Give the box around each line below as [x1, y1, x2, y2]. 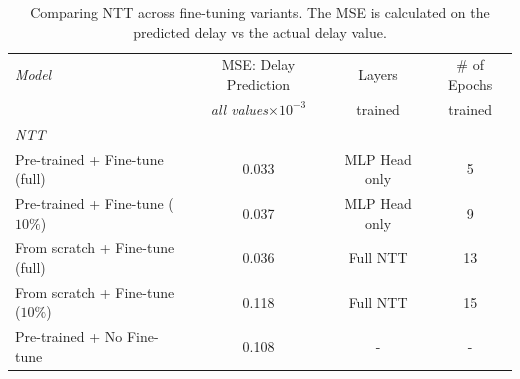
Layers [358, 64, 398, 85]
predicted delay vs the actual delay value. [133, 21, 387, 42]
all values [210, 98, 269, 119]
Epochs [448, 74, 493, 95]
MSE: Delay [221, 54, 296, 75]
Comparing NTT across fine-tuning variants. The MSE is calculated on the [30, 2, 490, 22]
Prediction [226, 74, 291, 95]
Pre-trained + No [15, 326, 123, 347]
